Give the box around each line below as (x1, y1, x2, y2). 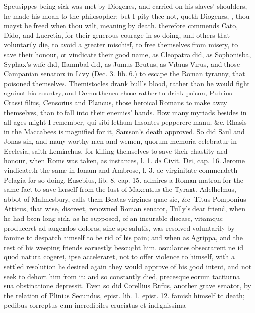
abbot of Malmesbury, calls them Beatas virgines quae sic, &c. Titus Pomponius (4, 193, 246, 204)
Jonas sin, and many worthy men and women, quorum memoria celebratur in (4, 136, 237, 146)
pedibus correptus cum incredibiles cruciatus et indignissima (4, 300, 186, 310)
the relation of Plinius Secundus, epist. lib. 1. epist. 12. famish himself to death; (4, 290, 245, 300)
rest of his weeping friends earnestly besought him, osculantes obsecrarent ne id (4, 242, 244, 252)
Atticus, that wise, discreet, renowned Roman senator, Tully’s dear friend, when (4, 203, 245, 214)
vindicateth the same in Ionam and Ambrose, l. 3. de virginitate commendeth (4, 165, 238, 175)
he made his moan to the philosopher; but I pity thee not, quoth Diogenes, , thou (4, 10, 250, 21)
